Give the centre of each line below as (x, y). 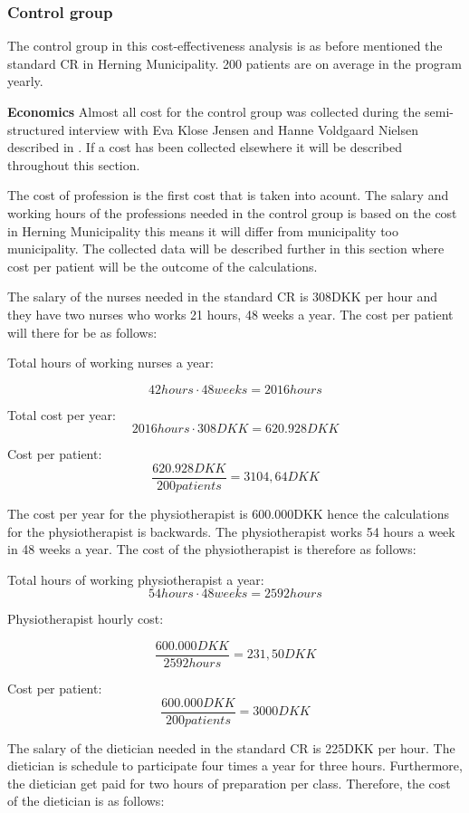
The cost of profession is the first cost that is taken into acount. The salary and (228, 195)
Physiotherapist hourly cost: (86, 619)
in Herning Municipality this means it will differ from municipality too (203, 230)
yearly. (25, 81)
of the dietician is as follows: (86, 801)
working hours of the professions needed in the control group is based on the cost (232, 212)
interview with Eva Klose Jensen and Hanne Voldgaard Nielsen (243, 129)
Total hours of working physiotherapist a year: (136, 579)
